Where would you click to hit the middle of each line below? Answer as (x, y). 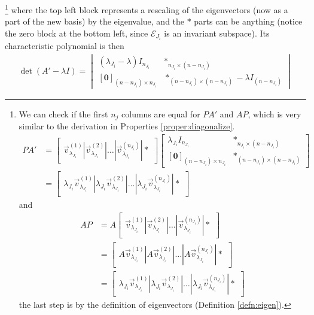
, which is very (275, 113)
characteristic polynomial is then (65, 45)
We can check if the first (63, 113)
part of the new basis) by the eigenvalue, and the (95, 21)
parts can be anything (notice (248, 21)
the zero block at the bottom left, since (77, 33)
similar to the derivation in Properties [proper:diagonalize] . (127, 126)
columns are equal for (161, 113)
